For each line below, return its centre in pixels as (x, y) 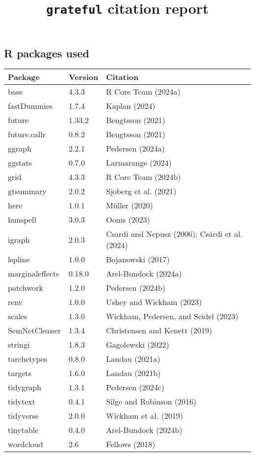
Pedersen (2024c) (135, 387)
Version (84, 77)
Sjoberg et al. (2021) (141, 191)
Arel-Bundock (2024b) (144, 430)
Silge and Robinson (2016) (151, 402)
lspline (19, 259)
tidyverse (23, 416)
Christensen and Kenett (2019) (159, 330)
